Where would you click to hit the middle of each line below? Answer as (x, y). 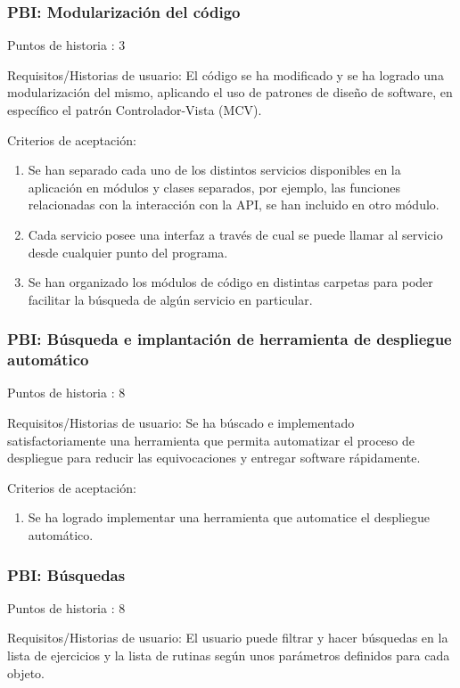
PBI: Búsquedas (66, 574)
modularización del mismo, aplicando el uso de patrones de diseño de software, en (230, 92)
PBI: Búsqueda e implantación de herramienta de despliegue (230, 339)
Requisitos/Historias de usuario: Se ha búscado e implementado (181, 423)
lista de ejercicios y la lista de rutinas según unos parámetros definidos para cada (229, 655)
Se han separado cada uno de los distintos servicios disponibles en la (214, 170)
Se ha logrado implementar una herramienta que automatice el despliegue (229, 517)
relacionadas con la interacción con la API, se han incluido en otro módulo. (234, 205)
